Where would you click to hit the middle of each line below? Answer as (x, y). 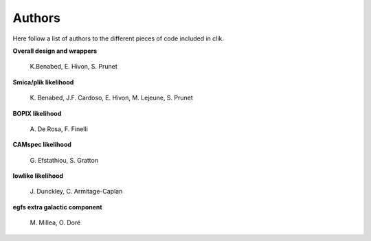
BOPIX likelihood (37, 113)
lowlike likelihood (38, 176)
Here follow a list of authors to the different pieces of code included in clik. (119, 38)
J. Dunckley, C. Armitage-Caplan (76, 192)
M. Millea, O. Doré (55, 222)
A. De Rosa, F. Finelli (59, 129)
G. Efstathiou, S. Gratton (64, 160)
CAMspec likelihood (42, 145)
